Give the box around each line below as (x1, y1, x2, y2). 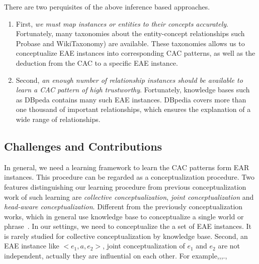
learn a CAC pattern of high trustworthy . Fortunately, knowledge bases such (16, 84, 250, 95)
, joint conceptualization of (103, 240, 185, 251)
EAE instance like (4, 240, 59, 251)
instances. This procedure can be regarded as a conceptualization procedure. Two (4, 172, 254, 182)
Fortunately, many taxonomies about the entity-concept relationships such (16, 28, 245, 39)
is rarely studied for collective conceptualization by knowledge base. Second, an (4, 230, 248, 241)
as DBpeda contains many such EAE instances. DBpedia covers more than (16, 94, 246, 104)
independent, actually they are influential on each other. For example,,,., (4, 250, 227, 261)
